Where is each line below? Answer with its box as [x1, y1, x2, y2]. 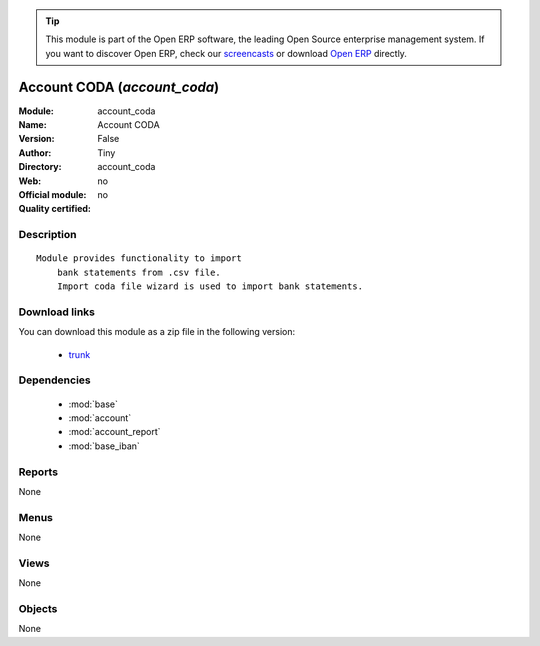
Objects [18, 602, 58, 615]
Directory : [18, 161, 62, 173]
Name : [18, 119, 47, 131]
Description [18, 228, 77, 242]
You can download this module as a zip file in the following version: [18, 326, 296, 338]
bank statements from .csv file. [56, 266, 222, 278]
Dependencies [18, 373, 92, 387]
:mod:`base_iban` [68, 440, 140, 452]
